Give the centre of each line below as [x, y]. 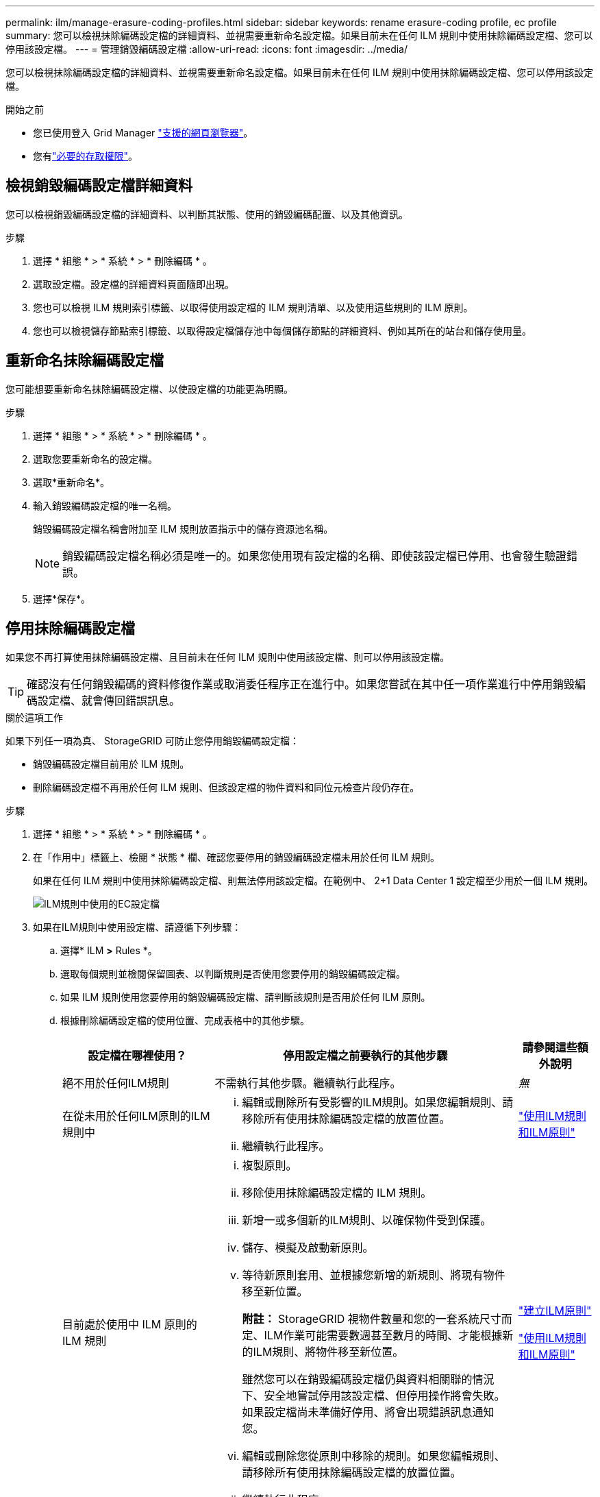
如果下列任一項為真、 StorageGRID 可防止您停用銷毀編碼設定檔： [152, 740]
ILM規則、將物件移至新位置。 [328, 1351]
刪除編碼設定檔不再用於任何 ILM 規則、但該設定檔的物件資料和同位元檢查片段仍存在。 [226, 787]
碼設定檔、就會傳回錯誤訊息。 [104, 700]
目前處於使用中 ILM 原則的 [130, 1324]
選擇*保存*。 [62, 598]
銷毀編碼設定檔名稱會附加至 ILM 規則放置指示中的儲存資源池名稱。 [183, 528]
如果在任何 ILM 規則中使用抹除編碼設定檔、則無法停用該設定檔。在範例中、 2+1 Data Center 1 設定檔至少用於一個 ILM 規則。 [313, 880]
